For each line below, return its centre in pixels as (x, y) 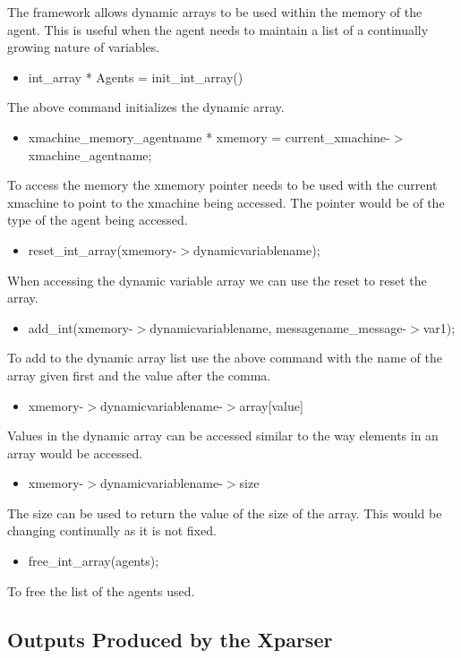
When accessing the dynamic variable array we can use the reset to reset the (217, 280)
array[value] (271, 405)
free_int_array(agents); (94, 561)
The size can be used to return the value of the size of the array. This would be (225, 513)
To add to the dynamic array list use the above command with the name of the (225, 358)
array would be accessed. (75, 453)
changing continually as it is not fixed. (112, 530)
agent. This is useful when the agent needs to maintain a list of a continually (218, 29)
